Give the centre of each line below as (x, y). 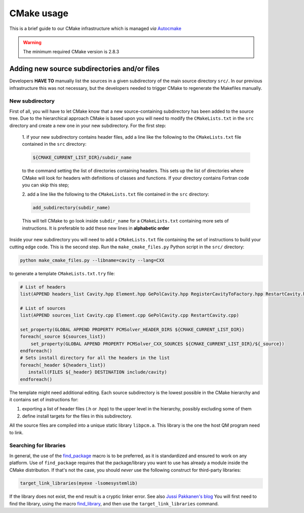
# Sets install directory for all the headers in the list (95, 358)
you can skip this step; (46, 185)
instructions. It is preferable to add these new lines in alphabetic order (96, 228)
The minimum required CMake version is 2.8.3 (71, 52)
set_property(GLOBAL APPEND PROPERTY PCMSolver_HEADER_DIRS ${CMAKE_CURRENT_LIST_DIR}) (132, 329)
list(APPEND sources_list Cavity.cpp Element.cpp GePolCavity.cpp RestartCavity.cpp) (129, 315)
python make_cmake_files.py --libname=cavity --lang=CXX (92, 260)
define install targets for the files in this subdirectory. (77, 416)
